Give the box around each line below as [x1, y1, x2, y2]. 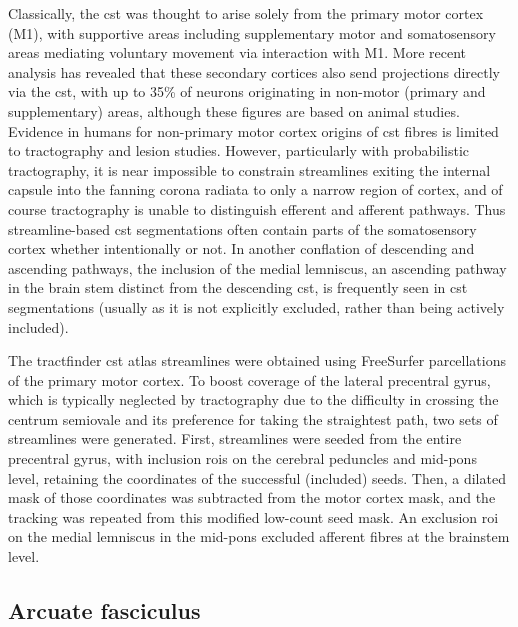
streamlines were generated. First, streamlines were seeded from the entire [8, 428, 462, 449]
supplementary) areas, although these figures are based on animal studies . [8, 100, 460, 121]
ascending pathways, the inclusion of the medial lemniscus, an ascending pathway [8, 257, 507, 278]
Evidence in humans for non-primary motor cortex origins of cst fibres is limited [8, 120, 499, 141]
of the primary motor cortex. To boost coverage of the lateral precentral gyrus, [8, 369, 491, 390]
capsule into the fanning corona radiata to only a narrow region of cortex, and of [8, 179, 503, 200]
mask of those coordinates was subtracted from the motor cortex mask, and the [8, 487, 496, 508]
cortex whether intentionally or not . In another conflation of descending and [8, 238, 475, 259]
